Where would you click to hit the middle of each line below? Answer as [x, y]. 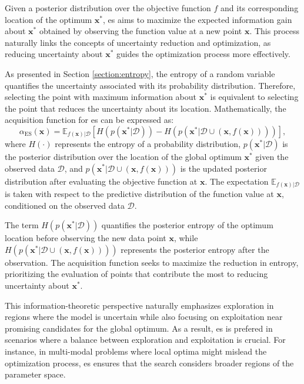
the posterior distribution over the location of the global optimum [123, 156]
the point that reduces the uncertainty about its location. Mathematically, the [146, 108]
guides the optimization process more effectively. [203, 54]
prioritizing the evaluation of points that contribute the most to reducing [136, 274]
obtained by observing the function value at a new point [141, 31]
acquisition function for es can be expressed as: [89, 120]
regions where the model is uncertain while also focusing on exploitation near [144, 317]
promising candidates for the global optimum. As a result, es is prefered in [139, 328]
